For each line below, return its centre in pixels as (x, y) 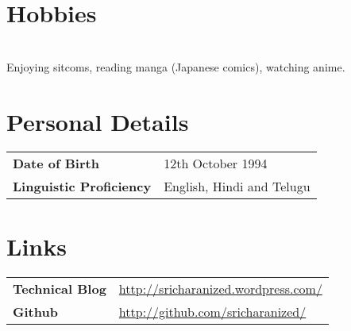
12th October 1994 (216, 164)
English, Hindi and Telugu (237, 187)
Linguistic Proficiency (82, 187)
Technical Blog (60, 288)
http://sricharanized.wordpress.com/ (220, 288)
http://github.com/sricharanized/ (212, 311)
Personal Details (98, 121)
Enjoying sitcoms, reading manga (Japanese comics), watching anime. (176, 66)
